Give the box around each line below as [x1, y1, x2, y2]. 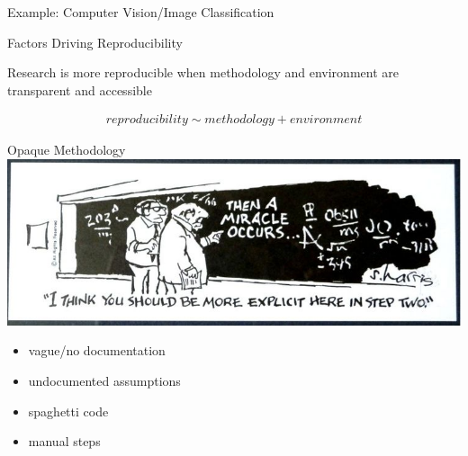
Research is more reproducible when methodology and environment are [7, 63, 399, 82]
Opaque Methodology [7, 140, 126, 159]
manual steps [28, 432, 101, 451]
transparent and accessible [7, 80, 152, 99]
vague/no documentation [28, 341, 166, 360]
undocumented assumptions [28, 371, 181, 390]
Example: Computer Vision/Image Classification [7, 3, 274, 21]
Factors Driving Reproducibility [7, 32, 183, 51]
